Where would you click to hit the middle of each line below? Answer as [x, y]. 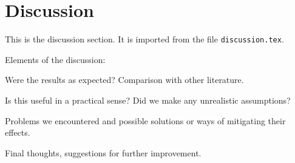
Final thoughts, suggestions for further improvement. [103, 152]
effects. [18, 132]
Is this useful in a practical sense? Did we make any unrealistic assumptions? [148, 100]
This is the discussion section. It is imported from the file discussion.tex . [144, 39]
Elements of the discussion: [55, 59]
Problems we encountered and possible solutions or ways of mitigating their [145, 120]
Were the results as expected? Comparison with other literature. [124, 80]
